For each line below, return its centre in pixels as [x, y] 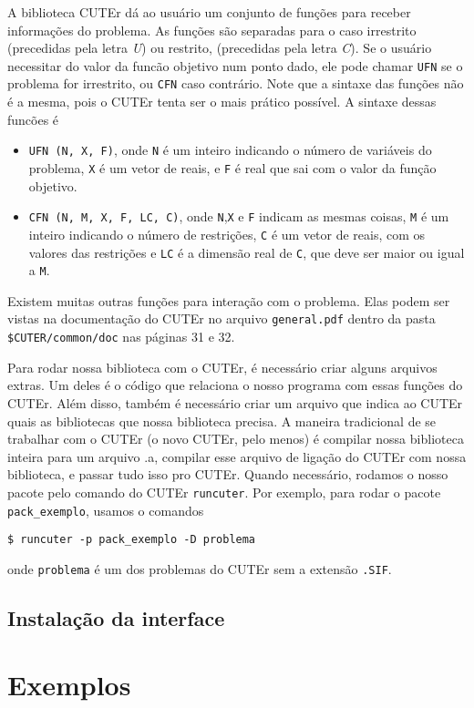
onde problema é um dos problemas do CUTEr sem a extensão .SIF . [200, 568]
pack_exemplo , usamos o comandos [106, 510]
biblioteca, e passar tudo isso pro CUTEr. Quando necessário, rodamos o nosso [228, 474]
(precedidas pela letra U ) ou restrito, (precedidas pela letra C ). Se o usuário [220, 48]
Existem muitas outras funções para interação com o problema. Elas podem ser [229, 300]
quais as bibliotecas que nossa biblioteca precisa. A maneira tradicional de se [222, 421]
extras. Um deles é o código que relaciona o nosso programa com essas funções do [235, 385]
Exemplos [69, 685]
